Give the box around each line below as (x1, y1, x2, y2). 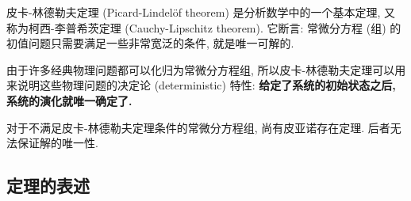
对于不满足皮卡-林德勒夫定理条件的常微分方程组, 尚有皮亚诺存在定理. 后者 (6, 119, 390, 135)
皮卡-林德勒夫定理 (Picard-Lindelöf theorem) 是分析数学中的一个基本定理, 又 (6, 4, 396, 20)
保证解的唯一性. (17, 135, 98, 151)
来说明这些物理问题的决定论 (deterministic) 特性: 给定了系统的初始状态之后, (6, 77, 396, 93)
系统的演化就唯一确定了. (6, 92, 133, 108)
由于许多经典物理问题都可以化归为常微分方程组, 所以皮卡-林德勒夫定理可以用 (6, 61, 406, 78)
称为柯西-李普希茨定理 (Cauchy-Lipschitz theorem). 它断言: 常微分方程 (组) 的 (6, 19, 401, 36)
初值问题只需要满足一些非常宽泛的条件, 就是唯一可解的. (6, 35, 294, 51)
